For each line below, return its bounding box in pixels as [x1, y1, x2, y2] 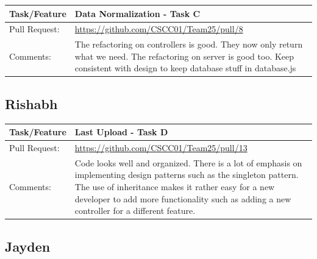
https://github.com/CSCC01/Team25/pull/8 [74, 23, 243, 35]
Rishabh [5, 94, 58, 113]
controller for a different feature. [74, 204, 196, 217]
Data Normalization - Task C [74, 7, 201, 20]
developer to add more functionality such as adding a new [74, 192, 291, 205]
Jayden [5, 236, 51, 255]
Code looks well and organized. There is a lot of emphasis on [74, 156, 302, 169]
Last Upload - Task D [74, 126, 168, 138]
